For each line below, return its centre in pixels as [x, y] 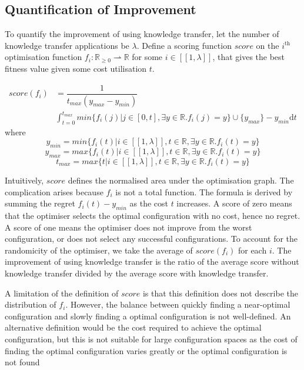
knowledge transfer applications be [67, 45]
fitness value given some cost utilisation [76, 68]
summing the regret [40, 203]
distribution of [31, 304]
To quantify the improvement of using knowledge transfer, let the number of [142, 34]
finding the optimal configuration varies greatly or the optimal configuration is [146, 350]
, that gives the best [249, 57]
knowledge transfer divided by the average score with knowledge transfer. [137, 273]
